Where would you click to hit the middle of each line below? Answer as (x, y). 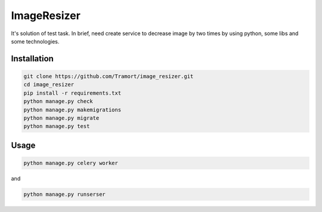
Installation (32, 59)
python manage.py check (58, 102)
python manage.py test (57, 126)
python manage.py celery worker (71, 163)
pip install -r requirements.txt (72, 93)
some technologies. (35, 41)
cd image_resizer (49, 85)
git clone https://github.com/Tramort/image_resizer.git (109, 76)
